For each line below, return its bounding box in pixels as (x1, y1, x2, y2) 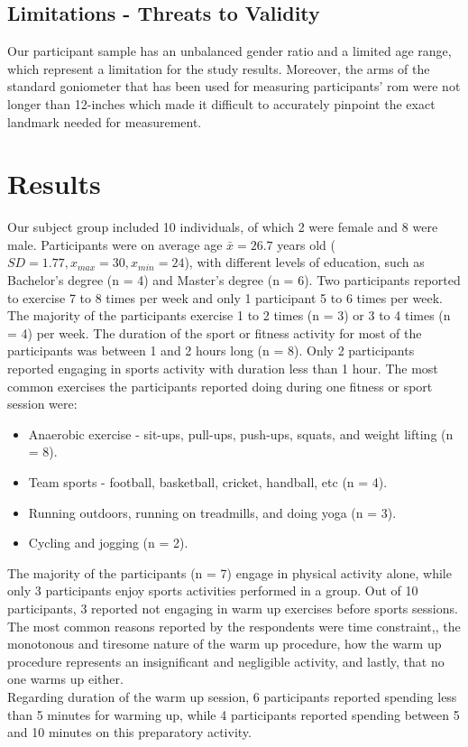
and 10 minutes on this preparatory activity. (7, 723, 252, 742)
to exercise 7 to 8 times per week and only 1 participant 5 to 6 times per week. (7, 288, 443, 307)
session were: (7, 394, 78, 413)
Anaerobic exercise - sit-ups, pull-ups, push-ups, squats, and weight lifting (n (28, 424, 454, 443)
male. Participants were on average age (7, 235, 223, 254)
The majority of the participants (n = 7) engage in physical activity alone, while (7, 563, 452, 582)
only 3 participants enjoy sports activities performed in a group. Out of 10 (7, 581, 418, 600)
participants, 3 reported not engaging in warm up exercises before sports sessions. (7, 598, 458, 617)
